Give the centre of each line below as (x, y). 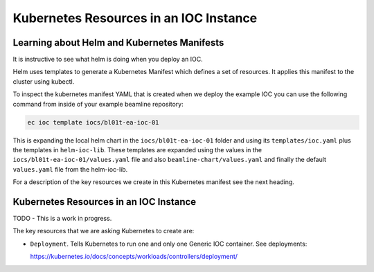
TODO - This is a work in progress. (62, 219)
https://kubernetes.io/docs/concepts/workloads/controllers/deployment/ (134, 257)
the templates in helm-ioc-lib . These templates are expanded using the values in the (137, 149)
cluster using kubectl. (44, 81)
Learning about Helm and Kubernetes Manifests (118, 43)
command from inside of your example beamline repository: (98, 104)
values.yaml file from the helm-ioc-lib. (70, 169)
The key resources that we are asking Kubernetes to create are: (104, 231)
